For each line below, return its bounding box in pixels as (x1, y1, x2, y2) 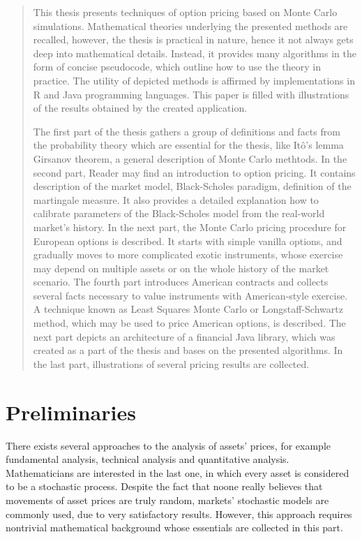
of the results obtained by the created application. (33, 101, 248, 115)
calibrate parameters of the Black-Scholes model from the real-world (33, 206, 325, 221)
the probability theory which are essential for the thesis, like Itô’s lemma (33, 138, 344, 152)
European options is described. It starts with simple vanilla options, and (33, 233, 342, 248)
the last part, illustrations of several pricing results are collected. (33, 356, 310, 371)
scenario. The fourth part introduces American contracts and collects (33, 274, 329, 289)
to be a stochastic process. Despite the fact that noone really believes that (6, 479, 323, 494)
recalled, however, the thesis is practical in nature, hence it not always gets (33, 32, 354, 47)
